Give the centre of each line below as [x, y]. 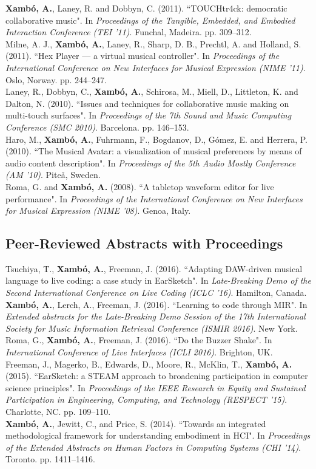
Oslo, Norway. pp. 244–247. [56, 79]
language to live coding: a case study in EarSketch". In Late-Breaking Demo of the [158, 280]
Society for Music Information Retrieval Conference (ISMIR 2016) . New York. [152, 328]
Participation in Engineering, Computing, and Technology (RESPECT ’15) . [146, 399]
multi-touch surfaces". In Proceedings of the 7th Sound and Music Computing [149, 115]
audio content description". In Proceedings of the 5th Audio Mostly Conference [151, 163]
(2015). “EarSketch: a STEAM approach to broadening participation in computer [157, 376]
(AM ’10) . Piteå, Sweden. [53, 175]
